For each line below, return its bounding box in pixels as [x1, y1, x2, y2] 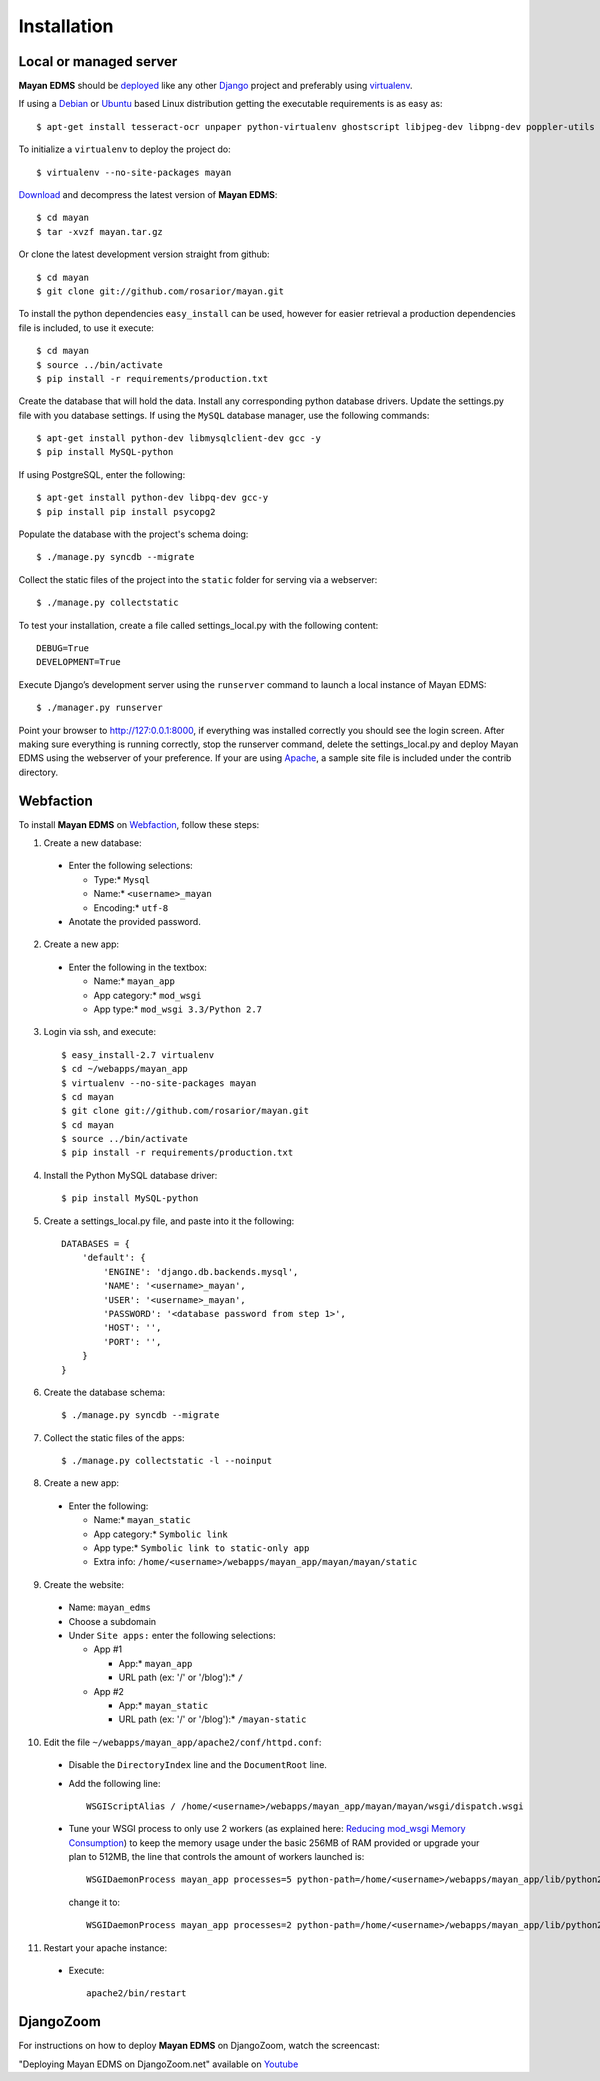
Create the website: [43, 1578, 125, 1590]
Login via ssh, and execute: [43, 1026, 157, 1038]
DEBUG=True [36, 643, 90, 654]
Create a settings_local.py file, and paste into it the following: [43, 1215, 295, 1227]
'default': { [81, 1252, 146, 1264]
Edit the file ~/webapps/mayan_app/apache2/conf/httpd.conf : [43, 1736, 322, 1748]
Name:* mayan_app [93, 975, 175, 987]
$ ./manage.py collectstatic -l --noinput [61, 1455, 273, 1467]
